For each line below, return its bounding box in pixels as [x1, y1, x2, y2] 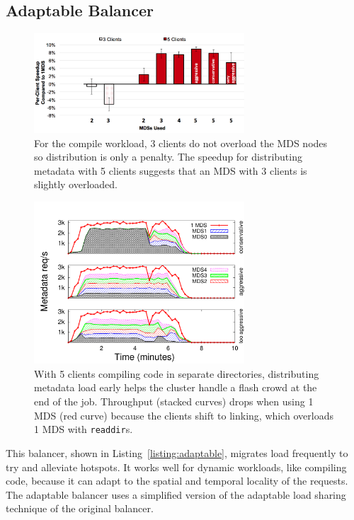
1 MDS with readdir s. [34, 422, 133, 437]
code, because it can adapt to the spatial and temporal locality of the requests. [6, 473, 348, 488]
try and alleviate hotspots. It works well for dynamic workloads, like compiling [6, 459, 347, 474]
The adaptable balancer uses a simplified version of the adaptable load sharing [6, 487, 346, 502]
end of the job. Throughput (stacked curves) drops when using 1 [34, 394, 314, 409]
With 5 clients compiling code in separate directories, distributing [34, 366, 319, 381]
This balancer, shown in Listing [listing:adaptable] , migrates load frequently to [6, 445, 348, 460]
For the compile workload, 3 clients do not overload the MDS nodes [34, 135, 328, 150]
